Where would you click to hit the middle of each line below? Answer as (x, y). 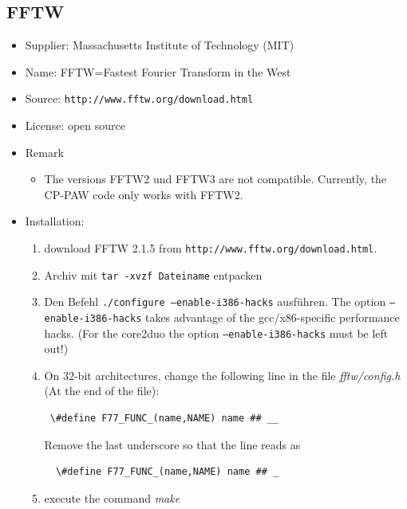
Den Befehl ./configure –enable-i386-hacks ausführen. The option (215, 301)
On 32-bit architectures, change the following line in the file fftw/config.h (222, 375)
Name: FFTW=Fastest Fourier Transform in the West (158, 71)
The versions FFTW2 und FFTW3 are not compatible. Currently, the (215, 179)
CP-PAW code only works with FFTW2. (144, 194)
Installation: (55, 221)
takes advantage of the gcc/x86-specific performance (272, 317)
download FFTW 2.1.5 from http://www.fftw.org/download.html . (211, 248)
